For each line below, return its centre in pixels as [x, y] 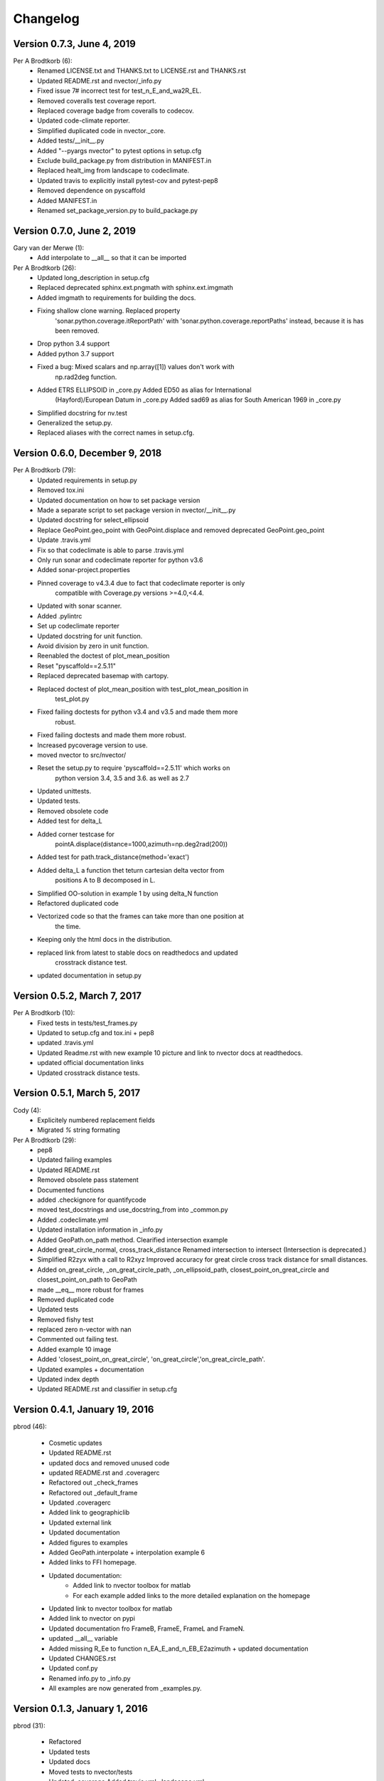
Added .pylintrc [60, 616]
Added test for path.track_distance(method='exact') [113, 857]
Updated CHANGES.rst [82, 1658]
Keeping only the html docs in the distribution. [105, 940]
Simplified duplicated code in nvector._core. [102, 130]
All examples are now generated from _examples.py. [125, 1688]
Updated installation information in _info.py [100, 1230]
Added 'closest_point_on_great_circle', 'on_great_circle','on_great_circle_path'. [151, 1359]
